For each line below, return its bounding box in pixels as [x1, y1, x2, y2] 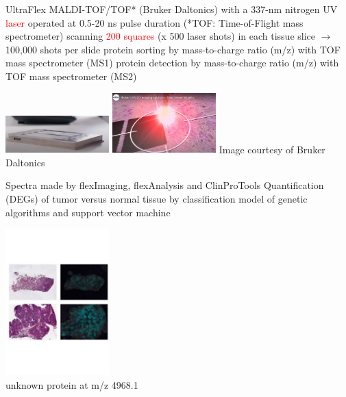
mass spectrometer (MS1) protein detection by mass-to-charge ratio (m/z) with [5, 55, 339, 70]
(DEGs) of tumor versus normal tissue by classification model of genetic [5, 192, 308, 206]
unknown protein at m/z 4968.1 [5, 377, 138, 392]
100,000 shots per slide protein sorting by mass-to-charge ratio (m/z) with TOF [5, 42, 341, 56]
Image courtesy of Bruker [219, 142, 325, 156]
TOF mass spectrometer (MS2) [5, 68, 137, 83]
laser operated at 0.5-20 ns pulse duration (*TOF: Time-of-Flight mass [5, 15, 304, 29]
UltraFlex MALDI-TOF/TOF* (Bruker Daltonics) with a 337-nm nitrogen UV [5, 2, 338, 16]
